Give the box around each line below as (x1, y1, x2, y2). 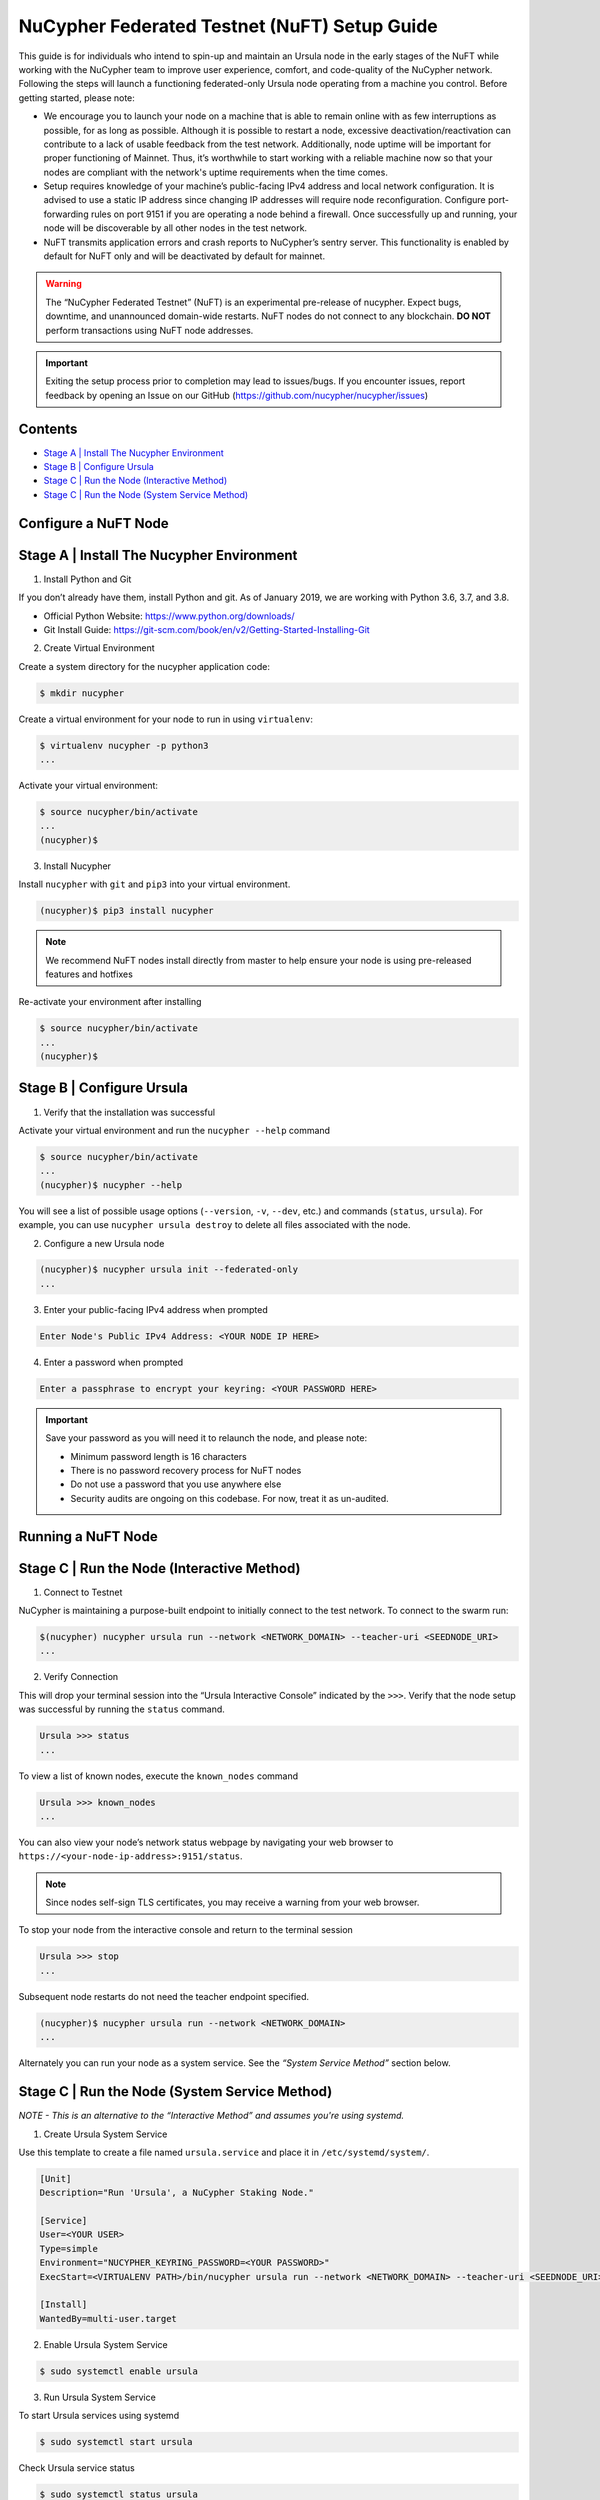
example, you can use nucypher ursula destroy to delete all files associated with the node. (18, 1219, 411, 1231)
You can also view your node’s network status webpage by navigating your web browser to (18, 1836, 394, 1848)
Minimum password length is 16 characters (70, 1450, 247, 1462)
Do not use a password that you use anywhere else (70, 1478, 282, 1490)
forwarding (43, 208, 89, 220)
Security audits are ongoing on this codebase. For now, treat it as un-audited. (70, 1492, 389, 1504)
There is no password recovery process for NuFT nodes (70, 1464, 302, 1476)
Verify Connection (43, 1671, 119, 1683)
